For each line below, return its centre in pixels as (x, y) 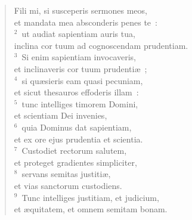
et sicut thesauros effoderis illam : (76, 92)
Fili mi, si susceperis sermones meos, (80, 10)
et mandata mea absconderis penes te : (86, 22)
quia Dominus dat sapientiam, (77, 127)
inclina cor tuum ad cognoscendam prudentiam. (101, 45)
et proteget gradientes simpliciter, (75, 162)
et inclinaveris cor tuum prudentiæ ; (80, 68)
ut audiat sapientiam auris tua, (78, 34)
